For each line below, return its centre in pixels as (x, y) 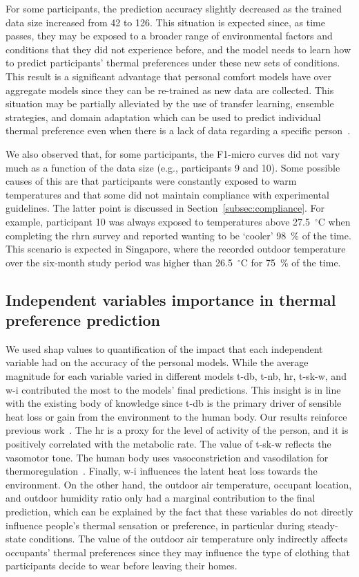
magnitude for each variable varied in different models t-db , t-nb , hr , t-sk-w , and (176, 376)
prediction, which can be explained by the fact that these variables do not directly (179, 511)
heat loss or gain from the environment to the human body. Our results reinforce (176, 416)
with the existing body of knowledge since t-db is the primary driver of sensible (174, 403)
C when (334, 221)
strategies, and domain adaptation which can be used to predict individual (163, 117)
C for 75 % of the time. (291, 262)
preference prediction (83, 320)
